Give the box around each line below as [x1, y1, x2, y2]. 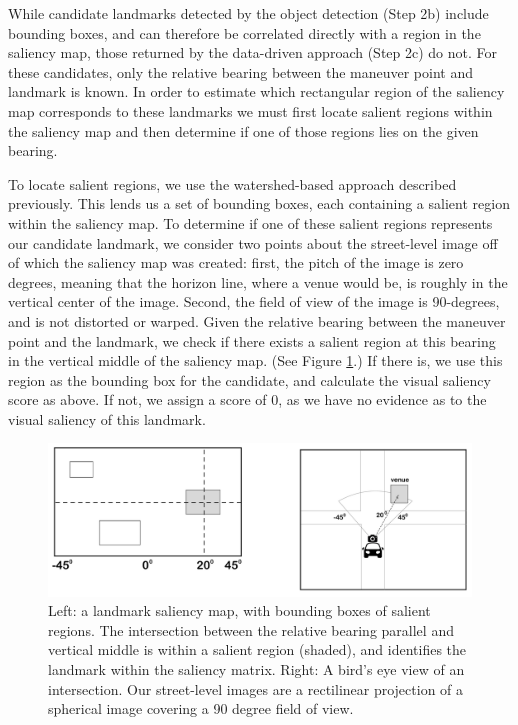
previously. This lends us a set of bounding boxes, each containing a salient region [8, 193, 510, 214]
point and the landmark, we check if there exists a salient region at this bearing [8, 330, 496, 351]
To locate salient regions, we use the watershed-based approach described [8, 173, 457, 194]
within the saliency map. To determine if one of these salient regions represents [8, 212, 493, 233]
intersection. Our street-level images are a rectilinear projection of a [48, 678, 464, 699]
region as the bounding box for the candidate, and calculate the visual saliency [8, 369, 491, 390]
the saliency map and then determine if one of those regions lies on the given [8, 120, 479, 141]
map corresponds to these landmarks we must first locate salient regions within [8, 100, 493, 121]
